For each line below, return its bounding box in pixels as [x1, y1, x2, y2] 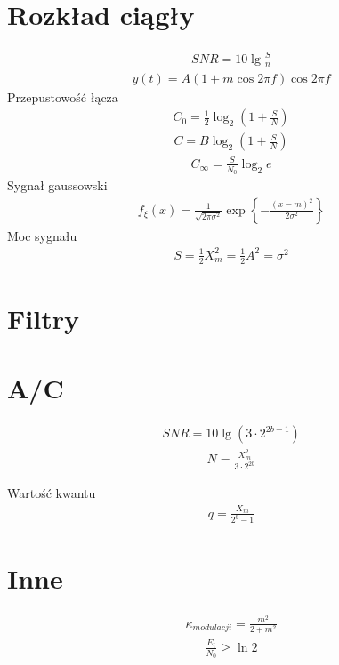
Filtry [7, 300, 79, 336]
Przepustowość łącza [7, 87, 118, 106]
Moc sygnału [7, 226, 77, 244]
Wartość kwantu [7, 484, 96, 502]
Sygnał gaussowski [7, 175, 108, 194]
